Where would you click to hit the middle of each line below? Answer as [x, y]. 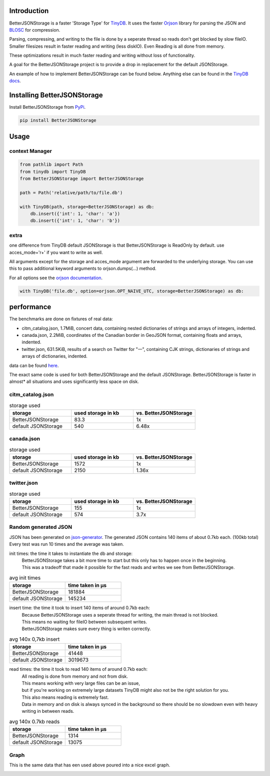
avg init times [25, 577]
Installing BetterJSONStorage [56, 95]
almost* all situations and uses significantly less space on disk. [74, 381]
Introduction [29, 11]
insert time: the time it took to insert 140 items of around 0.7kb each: [79, 608]
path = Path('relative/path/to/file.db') [71, 192]
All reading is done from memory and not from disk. [75, 676]
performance [30, 307]
